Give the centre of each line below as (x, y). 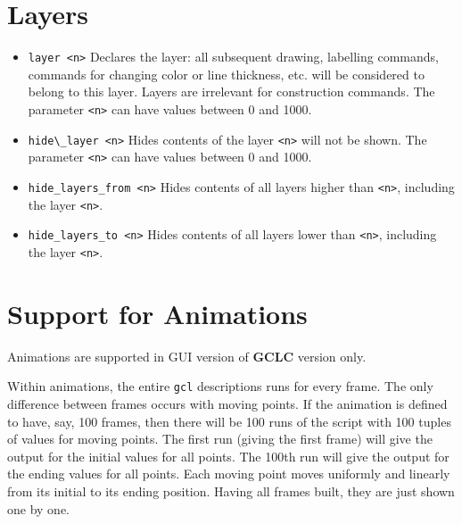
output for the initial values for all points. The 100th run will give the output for (228, 456)
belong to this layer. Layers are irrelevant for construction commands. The (231, 91)
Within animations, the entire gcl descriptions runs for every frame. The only (220, 386)
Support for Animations (157, 313)
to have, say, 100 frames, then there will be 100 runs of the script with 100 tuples (229, 421)
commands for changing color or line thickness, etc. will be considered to (226, 74)
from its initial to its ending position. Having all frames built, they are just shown (231, 491)
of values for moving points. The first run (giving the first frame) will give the (220, 439)
